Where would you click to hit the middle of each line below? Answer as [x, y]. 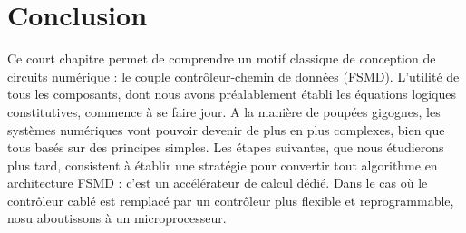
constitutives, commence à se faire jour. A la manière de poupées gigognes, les [224, 111]
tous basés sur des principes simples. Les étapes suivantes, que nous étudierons [226, 147]
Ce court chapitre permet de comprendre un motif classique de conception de [222, 58]
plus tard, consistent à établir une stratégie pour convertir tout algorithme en [223, 165]
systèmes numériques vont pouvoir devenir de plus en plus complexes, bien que [226, 129]
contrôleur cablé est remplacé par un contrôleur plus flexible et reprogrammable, [231, 200]
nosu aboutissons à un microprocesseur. [117, 218]
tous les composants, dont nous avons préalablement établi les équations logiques [232, 94]
